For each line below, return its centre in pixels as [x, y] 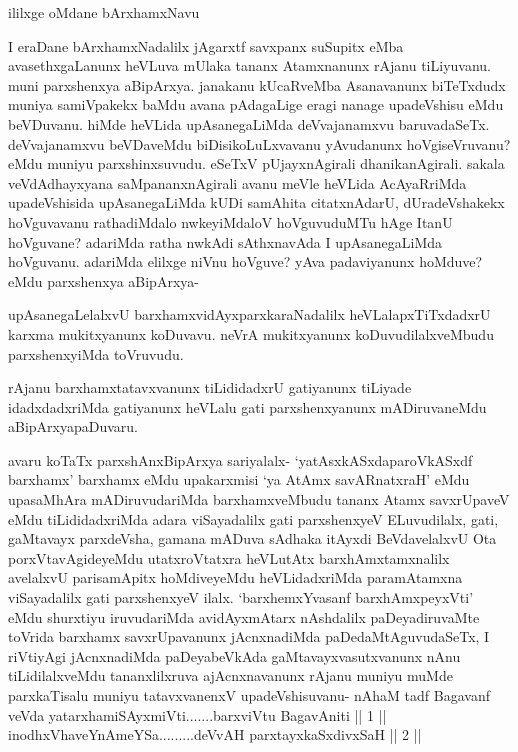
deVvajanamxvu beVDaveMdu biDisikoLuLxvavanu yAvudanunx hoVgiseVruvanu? [259, 143]
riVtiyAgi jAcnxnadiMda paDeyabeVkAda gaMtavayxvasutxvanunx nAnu [234, 655]
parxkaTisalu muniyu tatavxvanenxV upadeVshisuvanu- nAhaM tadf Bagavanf [249, 695]
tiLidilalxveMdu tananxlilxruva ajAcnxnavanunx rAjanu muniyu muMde [230, 675]
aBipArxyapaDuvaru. [73, 426]
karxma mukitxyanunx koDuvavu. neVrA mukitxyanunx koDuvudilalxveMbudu [251, 333]
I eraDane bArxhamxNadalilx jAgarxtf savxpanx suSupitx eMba [206, 45]
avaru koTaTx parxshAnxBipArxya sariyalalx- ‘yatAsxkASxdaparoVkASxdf [240, 459]
